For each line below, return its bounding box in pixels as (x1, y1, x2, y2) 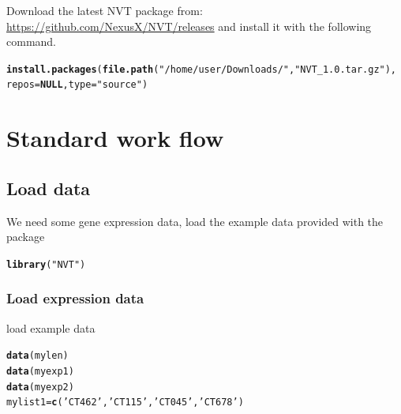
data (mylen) (6, 350, 69, 362)
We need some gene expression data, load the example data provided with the (6, 213, 384, 229)
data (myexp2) (6, 381, 74, 393)
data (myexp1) (6, 365, 74, 377)
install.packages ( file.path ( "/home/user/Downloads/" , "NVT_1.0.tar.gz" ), (6, 63, 397, 75)
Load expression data (6, 288, 144, 308)
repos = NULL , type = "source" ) (6, 79, 148, 91)
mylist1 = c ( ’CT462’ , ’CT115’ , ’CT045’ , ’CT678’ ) (6, 397, 244, 408)
